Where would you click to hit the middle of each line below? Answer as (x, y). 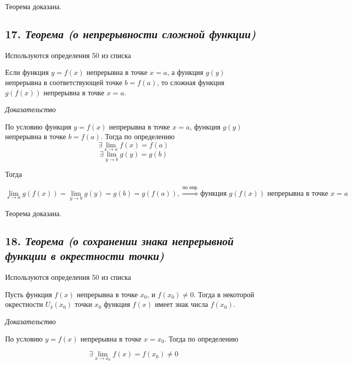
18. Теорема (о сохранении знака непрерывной (120, 240)
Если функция (27, 72)
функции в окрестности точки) (85, 256)
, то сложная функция (191, 82)
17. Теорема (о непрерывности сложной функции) (131, 33)
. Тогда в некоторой (224, 294)
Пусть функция (29, 294)
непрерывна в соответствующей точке (64, 82)
